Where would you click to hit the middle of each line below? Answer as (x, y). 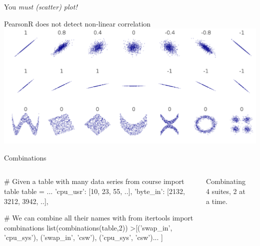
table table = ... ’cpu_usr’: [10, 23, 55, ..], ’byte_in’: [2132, (94, 191)
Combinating (226, 181)
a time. (217, 201)
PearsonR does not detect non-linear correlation (77, 23)
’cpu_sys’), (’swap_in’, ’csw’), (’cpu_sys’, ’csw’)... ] (83, 237)
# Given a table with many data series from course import (94, 181)
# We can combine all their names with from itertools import (99, 218)
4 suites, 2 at (226, 191)
